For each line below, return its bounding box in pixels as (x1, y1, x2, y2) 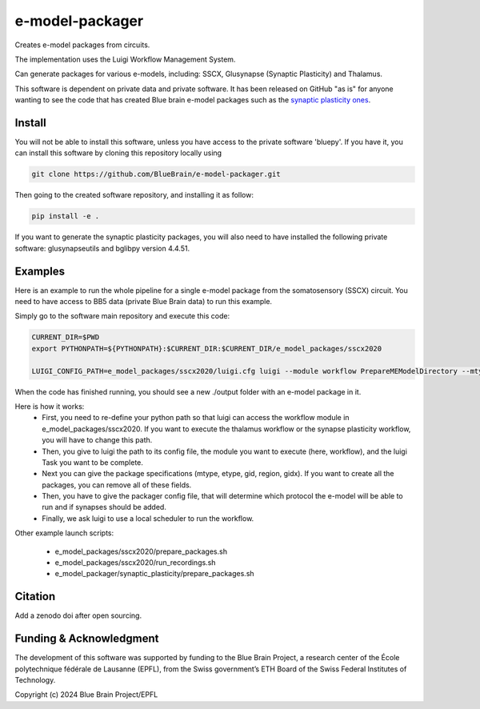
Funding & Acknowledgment (14, 632, 159, 646)
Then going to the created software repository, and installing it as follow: (14, 190, 254, 200)
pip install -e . (31, 212, 100, 221)
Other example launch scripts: (14, 528, 114, 538)
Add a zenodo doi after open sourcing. (14, 611, 142, 620)
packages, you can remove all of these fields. (42, 480, 192, 490)
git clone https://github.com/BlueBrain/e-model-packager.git (31, 170, 281, 179)
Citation (14, 590, 56, 603)
